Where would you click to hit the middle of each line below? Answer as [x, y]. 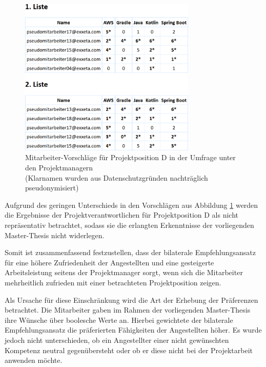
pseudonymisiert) [52, 188]
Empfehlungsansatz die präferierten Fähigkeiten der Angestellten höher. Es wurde [133, 330]
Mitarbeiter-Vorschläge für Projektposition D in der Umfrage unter [130, 157]
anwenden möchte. [34, 360]
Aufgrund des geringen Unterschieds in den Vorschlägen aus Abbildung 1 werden [131, 205]
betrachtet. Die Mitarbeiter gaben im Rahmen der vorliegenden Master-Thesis [128, 310]
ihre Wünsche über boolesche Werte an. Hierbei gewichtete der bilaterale [119, 320]
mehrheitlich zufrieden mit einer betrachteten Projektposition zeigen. [113, 282]
